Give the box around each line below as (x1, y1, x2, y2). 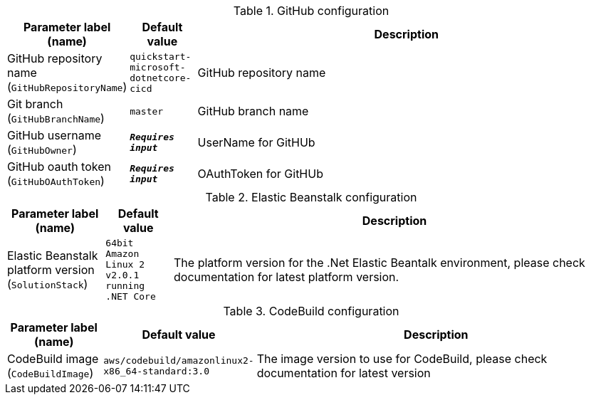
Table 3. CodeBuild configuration (223, 304, 399, 318)
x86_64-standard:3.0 (103, 366, 210, 377)
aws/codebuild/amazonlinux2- (103, 355, 254, 366)
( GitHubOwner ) (7, 142, 77, 157)
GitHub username (7, 128, 101, 142)
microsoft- (130, 62, 186, 73)
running (105, 280, 145, 291)
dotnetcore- (130, 73, 192, 83)
